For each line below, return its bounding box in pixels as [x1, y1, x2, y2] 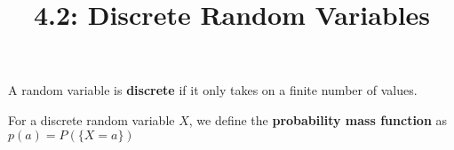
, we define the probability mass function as [188, 110, 448, 129]
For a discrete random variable [8, 110, 175, 129]
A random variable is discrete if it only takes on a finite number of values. [8, 81, 418, 99]
